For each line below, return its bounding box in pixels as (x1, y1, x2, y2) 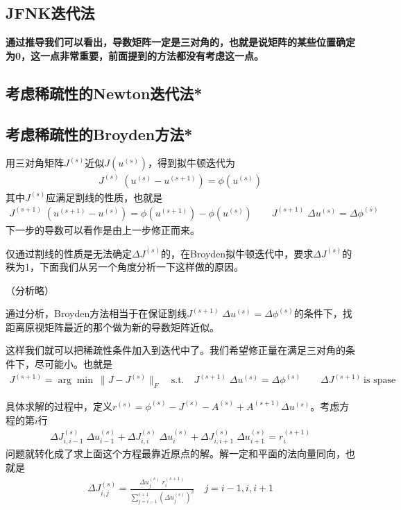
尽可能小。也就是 (34, 357, 112, 371)
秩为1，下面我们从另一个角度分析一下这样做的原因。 (6, 260, 244, 274)
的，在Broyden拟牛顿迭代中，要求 (160, 246, 314, 260)
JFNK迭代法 (6, 2, 95, 24)
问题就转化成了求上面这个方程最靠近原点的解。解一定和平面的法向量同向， (6, 446, 345, 461)
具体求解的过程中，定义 (6, 398, 112, 413)
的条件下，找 (293, 306, 352, 321)
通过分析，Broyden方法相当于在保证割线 (6, 306, 187, 321)
